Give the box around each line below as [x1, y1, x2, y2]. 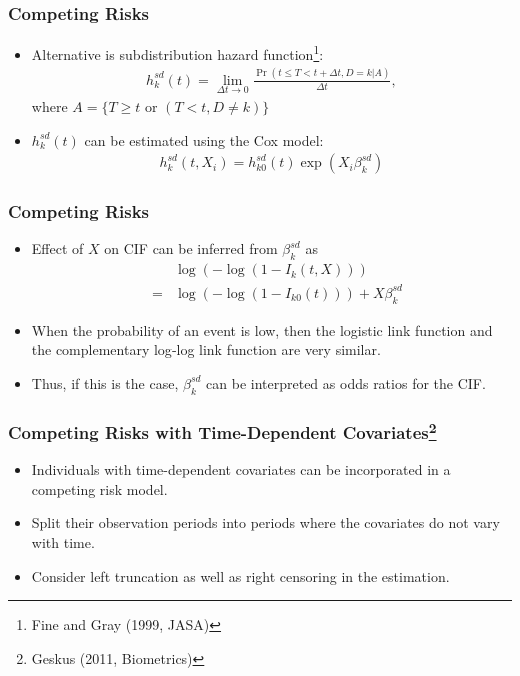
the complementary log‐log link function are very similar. [31, 339, 381, 360]
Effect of [31, 238, 84, 259]
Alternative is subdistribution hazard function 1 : [31, 41, 324, 64]
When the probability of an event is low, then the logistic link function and [31, 319, 493, 340]
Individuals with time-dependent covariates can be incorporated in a [31, 459, 451, 480]
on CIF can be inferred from [104, 238, 278, 259]
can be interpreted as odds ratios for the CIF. [206, 372, 486, 393]
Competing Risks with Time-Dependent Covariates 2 [8, 417, 437, 444]
